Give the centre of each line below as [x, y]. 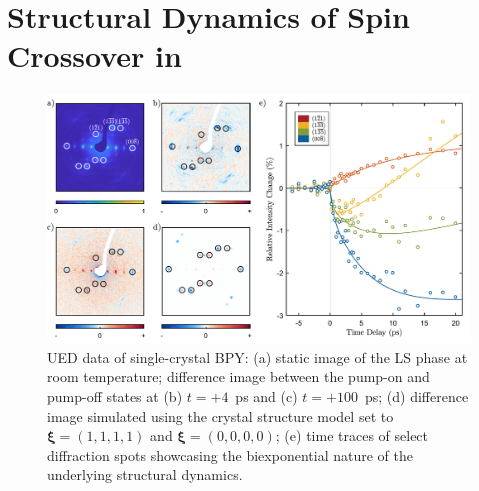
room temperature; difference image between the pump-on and [238, 376]
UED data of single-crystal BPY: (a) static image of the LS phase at [257, 356]
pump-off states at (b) [115, 395]
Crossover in [94, 55]
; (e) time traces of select [352, 435]
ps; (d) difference [416, 395]
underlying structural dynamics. [145, 474]
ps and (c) [266, 395]
